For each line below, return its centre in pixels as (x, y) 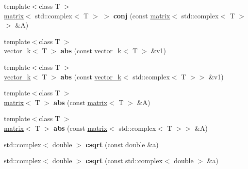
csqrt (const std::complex (124, 161)
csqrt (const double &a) (122, 144)
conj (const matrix (142, 15)
